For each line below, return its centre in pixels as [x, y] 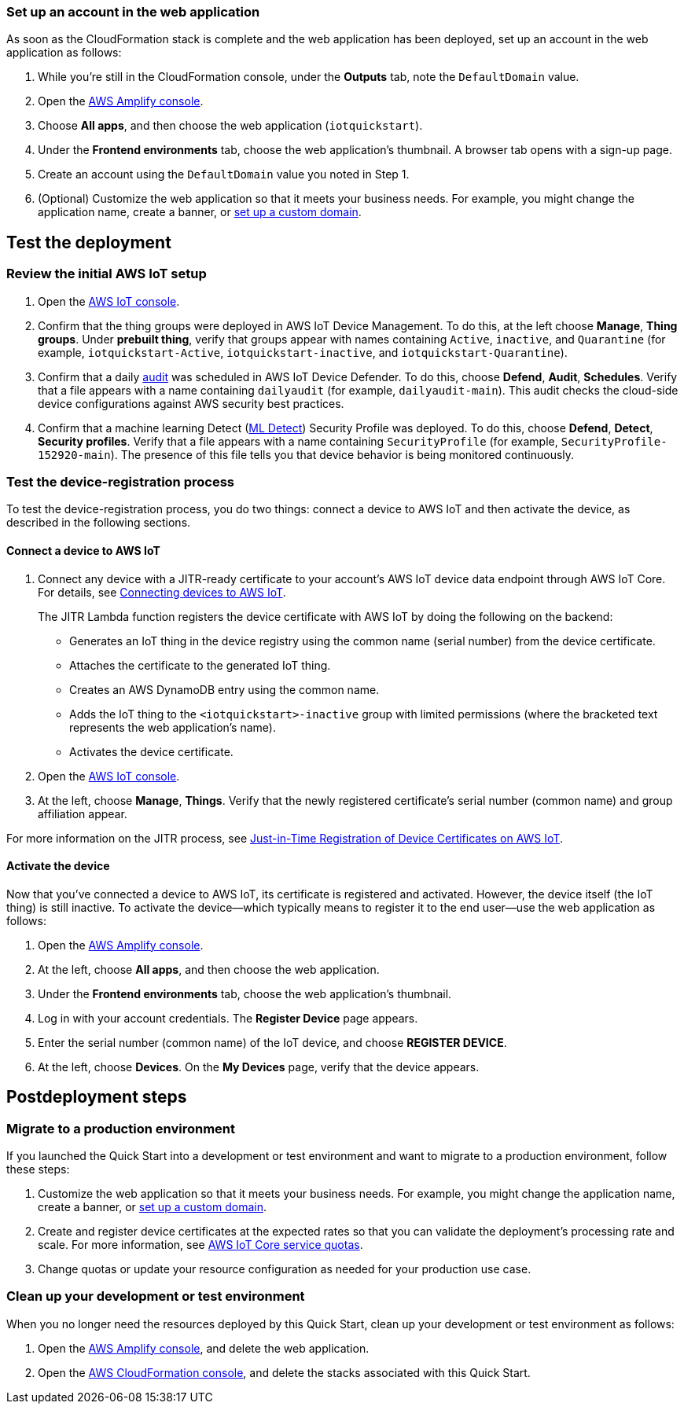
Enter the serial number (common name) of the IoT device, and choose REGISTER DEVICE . [272, 1042]
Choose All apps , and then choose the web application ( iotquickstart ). [230, 126]
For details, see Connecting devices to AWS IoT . [162, 592]
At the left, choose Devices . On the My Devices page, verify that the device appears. [259, 1067]
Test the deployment [89, 242]
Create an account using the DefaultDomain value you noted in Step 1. [224, 174]
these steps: [38, 1169]
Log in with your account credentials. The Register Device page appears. [228, 1018]
